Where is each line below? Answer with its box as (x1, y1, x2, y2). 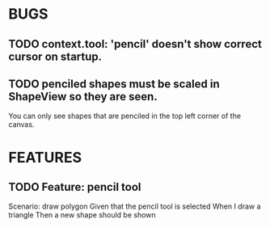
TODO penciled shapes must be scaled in (8, 77, 220, 91)
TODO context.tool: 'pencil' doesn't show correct (8, 37, 263, 51)
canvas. (8, 120, 35, 129)
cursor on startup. (8, 49, 103, 63)
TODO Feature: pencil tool (8, 179, 141, 194)
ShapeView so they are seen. (8, 90, 158, 103)
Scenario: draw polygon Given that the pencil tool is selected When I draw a (8, 201, 261, 211)
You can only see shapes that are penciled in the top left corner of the (8, 111, 241, 121)
